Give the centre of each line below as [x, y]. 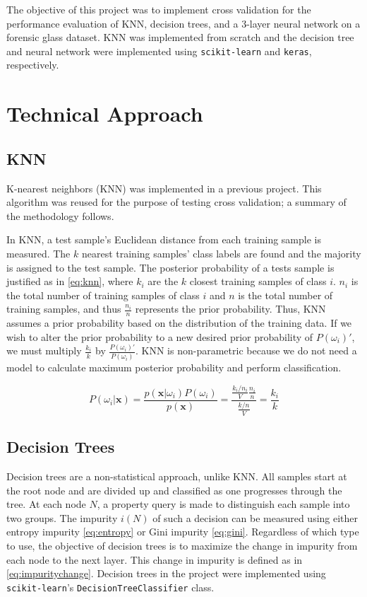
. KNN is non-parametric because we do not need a [246, 350]
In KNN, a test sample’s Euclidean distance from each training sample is [164, 239]
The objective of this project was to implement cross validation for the [159, 9]
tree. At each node [46, 504]
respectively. [33, 65]
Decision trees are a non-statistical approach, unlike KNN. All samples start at [177, 476]
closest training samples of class [258, 281]
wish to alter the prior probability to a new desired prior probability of [160, 336]
